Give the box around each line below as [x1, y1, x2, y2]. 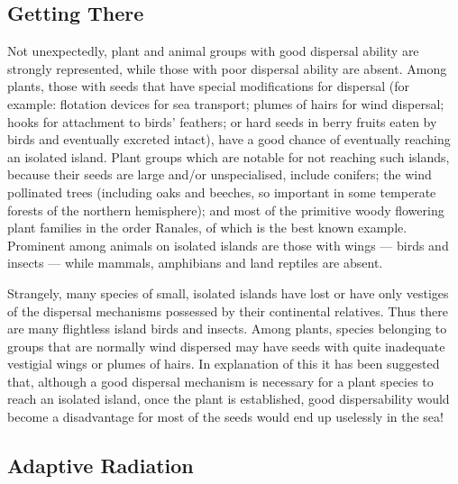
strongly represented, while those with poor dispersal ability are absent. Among [7, 59, 447, 78]
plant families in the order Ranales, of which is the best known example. [7, 218, 408, 237]
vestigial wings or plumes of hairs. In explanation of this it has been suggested [7, 354, 440, 373]
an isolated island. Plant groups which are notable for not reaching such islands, [7, 147, 450, 166]
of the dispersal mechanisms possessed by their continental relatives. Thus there [7, 301, 448, 320]
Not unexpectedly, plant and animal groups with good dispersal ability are [7, 41, 419, 60]
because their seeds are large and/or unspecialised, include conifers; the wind [7, 165, 432, 184]
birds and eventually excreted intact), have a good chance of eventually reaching [7, 130, 451, 149]
